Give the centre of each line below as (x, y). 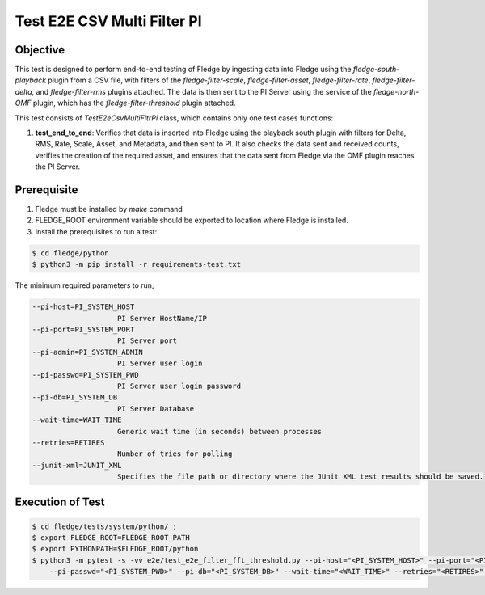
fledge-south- (376, 70)
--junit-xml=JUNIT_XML (77, 465)
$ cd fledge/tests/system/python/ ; (105, 526)
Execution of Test (60, 502)
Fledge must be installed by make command (109, 209)
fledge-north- (396, 91)
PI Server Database (156, 409)
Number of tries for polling (175, 454)
